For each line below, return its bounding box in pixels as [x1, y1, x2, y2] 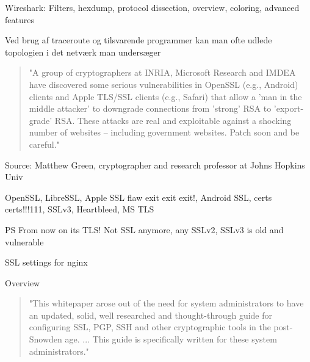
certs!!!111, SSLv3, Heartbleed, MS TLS [5, 203, 154, 215]
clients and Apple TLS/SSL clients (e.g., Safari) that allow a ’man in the [29, 90, 302, 103]
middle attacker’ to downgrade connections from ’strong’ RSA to [29, 102, 272, 115]
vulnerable [5, 235, 44, 248]
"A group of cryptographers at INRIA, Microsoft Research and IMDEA [29, 66, 296, 79]
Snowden [29, 333, 62, 346]
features [5, 13, 34, 26]
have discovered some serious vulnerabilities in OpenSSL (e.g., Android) [29, 78, 298, 90]
